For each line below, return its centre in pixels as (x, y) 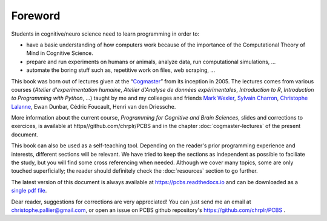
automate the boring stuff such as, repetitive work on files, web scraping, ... (121, 70)
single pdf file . (29, 191)
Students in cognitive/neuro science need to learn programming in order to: (105, 34)
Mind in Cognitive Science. (60, 53)
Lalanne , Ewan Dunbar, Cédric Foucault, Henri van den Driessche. (94, 106)
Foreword (36, 16)
